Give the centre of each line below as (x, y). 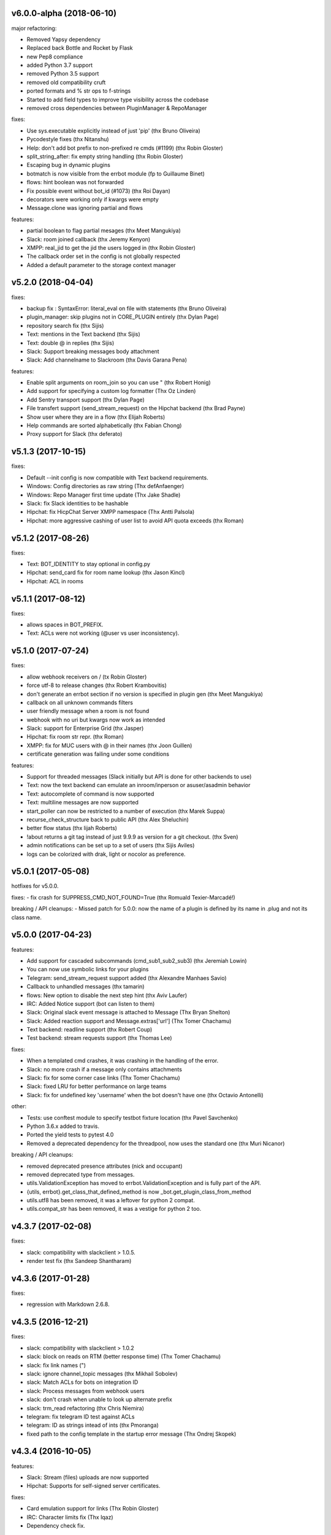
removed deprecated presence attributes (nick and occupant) (105, 1166)
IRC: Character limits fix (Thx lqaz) (70, 1517)
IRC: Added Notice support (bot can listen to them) (91, 1003)
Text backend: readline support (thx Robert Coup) (89, 1030)
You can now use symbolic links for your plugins (88, 970)
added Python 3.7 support (60, 65)
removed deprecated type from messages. (81, 1174)
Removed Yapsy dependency (64, 39)
